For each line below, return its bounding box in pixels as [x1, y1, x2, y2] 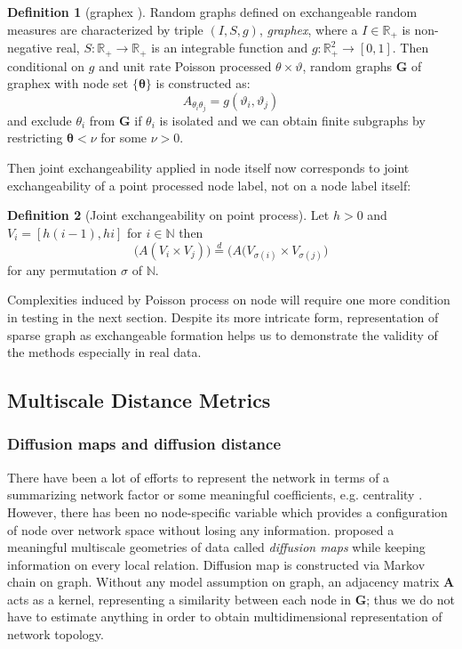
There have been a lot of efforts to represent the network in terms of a [7, 467, 390, 486]
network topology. [7, 625, 104, 644]
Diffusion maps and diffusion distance [7, 433, 281, 455]
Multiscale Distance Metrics [7, 386, 271, 414]
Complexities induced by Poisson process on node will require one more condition [7, 290, 450, 309]
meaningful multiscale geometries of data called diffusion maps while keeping [7, 538, 426, 556]
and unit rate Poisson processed [99, 56, 272, 75]
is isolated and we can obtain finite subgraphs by [159, 110, 426, 129]
